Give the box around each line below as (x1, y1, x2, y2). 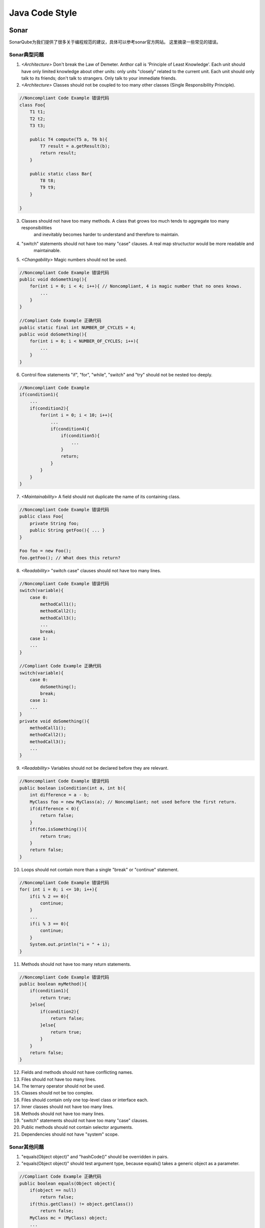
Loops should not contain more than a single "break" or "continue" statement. (21, 866, 179, 872)
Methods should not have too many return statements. (21, 961, 132, 967)
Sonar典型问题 (9, 51, 44, 58)
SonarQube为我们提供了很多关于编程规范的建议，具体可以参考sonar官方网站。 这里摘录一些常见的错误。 (9, 39, 221, 45)
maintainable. (33, 248, 61, 253)
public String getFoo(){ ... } (29, 528, 105, 533)
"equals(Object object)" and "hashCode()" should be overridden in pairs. (21, 1153, 169, 1159)
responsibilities (21, 224, 52, 230)
